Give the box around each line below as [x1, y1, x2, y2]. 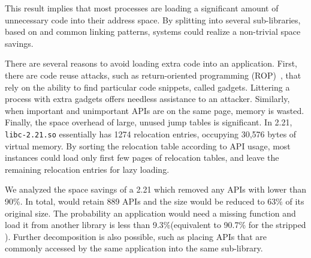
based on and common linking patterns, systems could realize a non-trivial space [5, 25, 301, 38]
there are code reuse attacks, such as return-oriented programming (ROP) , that [5, 68, 301, 81]
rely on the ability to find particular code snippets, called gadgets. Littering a [5, 80, 290, 93]
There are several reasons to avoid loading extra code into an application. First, [5, 57, 298, 70]
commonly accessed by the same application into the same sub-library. [5, 242, 263, 254]
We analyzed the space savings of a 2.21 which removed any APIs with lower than [5, 183, 306, 196]
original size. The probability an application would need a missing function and [5, 206, 296, 219]
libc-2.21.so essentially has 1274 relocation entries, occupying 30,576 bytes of [5, 127, 297, 140]
